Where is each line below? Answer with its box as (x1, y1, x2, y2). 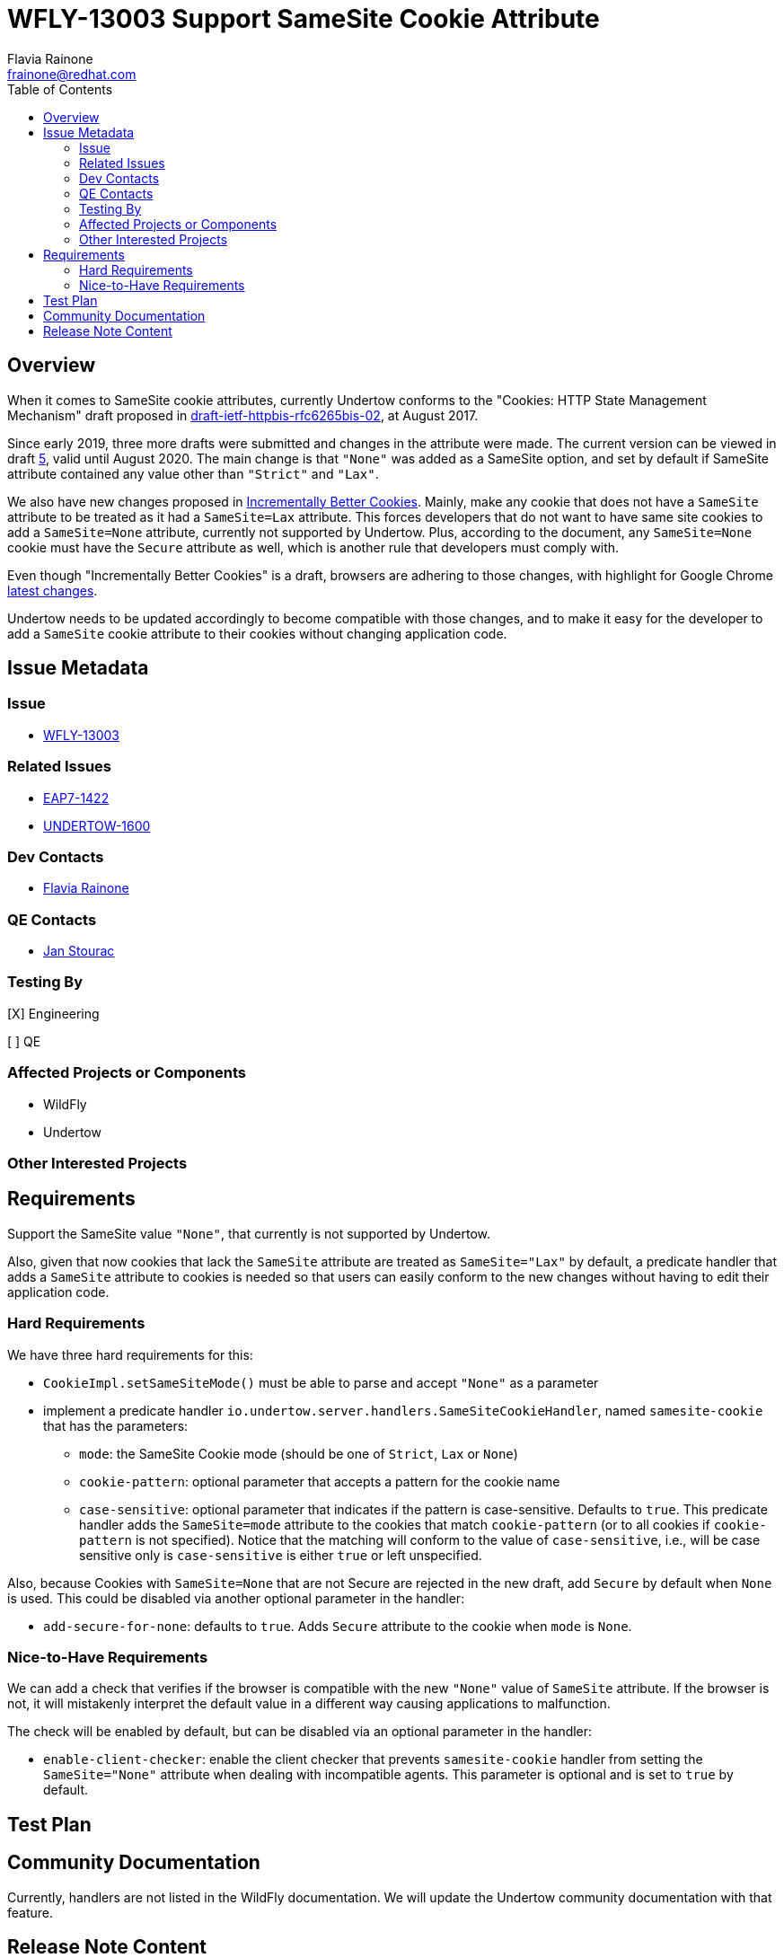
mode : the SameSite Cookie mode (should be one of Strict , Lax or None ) (79, 1445, 518, 1461)
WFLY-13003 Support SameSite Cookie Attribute (7, 4, 600, 34)
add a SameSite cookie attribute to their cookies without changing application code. (7, 625, 507, 641)
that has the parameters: (43, 1417, 189, 1433)
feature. (7, 1904, 54, 1920)
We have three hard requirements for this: (7, 1346, 253, 1363)
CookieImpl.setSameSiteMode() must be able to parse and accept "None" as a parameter (43, 1374, 599, 1390)
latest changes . (7, 582, 98, 598)
